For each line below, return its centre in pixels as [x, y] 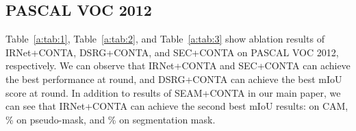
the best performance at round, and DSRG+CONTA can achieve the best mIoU [174, 79]
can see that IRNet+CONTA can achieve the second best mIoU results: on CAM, [177, 106]
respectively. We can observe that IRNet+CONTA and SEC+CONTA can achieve [178, 65]
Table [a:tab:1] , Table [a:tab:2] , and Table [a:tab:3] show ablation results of [165, 39]
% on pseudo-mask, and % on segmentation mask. [111, 119]
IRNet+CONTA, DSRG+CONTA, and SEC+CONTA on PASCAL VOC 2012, [172, 52]
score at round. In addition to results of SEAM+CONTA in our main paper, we [173, 92]
